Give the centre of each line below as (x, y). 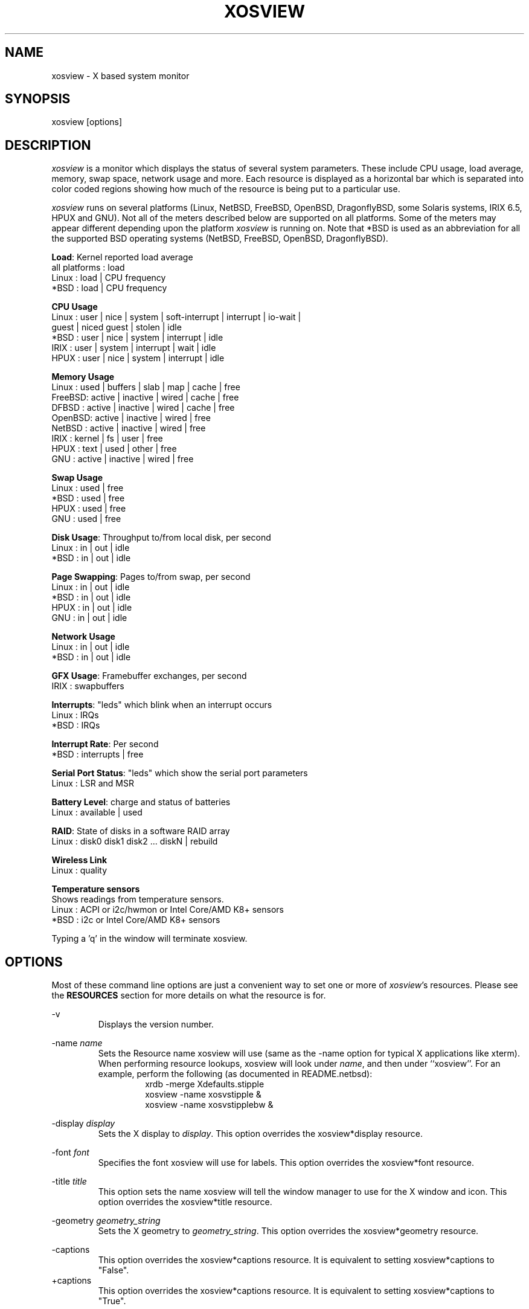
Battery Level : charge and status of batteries (141, 802)
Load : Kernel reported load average (122, 257)
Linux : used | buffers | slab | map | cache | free (146, 387)
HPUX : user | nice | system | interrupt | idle (138, 358)
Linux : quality (79, 870)
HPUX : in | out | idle (92, 608)
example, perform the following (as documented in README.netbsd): (235, 1074)
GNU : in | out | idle (89, 618)
